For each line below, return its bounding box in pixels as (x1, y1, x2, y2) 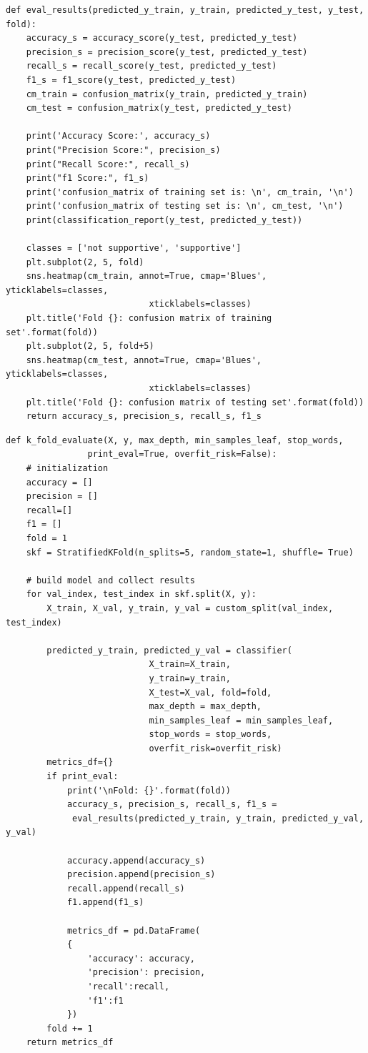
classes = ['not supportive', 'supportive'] (26, 243, 242, 254)
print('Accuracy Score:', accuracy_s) (26, 131, 211, 142)
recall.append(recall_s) (66, 883, 185, 894)
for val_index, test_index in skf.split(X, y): (26, 589, 257, 600)
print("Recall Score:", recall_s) (26, 159, 190, 169)
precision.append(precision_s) (66, 869, 216, 880)
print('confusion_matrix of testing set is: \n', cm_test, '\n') (26, 201, 344, 212)
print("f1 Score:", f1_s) (26, 173, 149, 184)
